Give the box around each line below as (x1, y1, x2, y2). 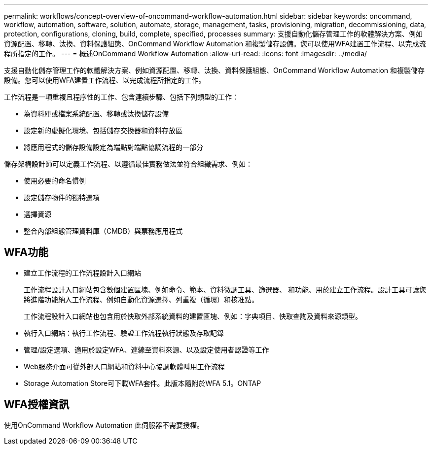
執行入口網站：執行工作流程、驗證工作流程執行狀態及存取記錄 (24, 328, 224, 337)
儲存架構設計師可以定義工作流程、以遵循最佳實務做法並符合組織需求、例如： (4, 160, 252, 168)
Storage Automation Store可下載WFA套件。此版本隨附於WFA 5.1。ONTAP (24, 379, 261, 387)
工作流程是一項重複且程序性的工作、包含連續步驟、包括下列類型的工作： (4, 93, 239, 101)
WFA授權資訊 (4, 398, 69, 411)
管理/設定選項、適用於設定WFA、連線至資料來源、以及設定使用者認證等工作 (24, 345, 269, 354)
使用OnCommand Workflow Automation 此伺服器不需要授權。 (4, 420, 204, 429)
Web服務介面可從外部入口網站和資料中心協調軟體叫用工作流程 (24, 362, 225, 371)
